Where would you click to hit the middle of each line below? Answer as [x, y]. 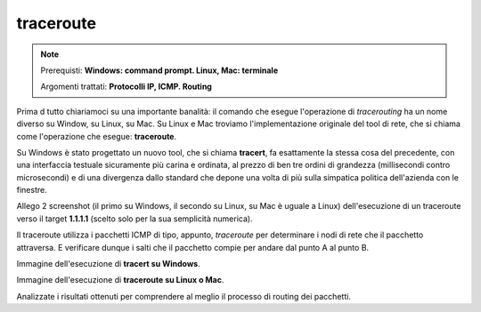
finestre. [32, 190]
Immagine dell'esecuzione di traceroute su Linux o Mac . [120, 280]
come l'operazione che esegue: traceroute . [97, 136]
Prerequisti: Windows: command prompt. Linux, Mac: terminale [159, 70]
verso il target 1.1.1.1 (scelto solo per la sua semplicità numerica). [135, 219]
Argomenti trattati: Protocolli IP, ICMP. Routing [126, 87]
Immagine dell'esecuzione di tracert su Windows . [108, 264]
